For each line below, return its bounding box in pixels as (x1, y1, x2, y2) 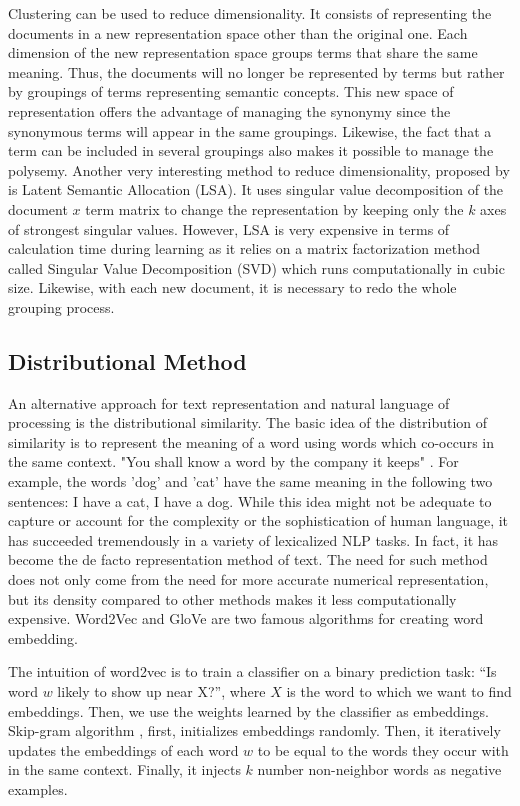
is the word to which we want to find (286, 681, 512, 702)
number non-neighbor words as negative (257, 759, 502, 780)
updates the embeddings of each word (8, 739, 239, 760)
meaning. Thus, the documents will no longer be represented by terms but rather (8, 61, 505, 82)
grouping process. (8, 296, 115, 317)
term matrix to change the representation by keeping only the (85, 198, 464, 219)
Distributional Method (8, 345, 247, 376)
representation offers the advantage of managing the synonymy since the (8, 100, 451, 121)
